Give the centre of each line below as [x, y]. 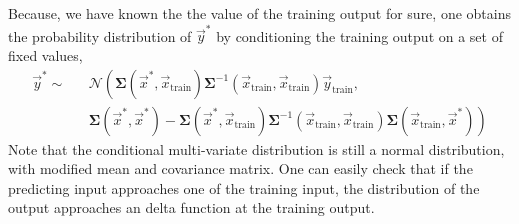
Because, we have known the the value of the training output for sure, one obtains [259, 13]
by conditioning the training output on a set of [359, 35]
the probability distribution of [100, 35]
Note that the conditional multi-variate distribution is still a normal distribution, [256, 148]
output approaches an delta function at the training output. [191, 207]
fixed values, [45, 54]
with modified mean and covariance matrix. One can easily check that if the [240, 168]
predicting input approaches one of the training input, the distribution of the [244, 187]
